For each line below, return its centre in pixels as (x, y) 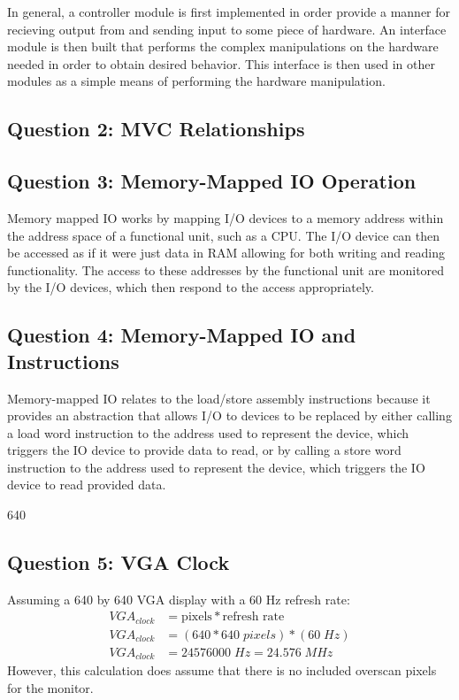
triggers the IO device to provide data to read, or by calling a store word (204, 450)
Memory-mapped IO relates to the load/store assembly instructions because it (219, 398)
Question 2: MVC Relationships (156, 129)
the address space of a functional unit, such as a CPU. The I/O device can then (224, 235)
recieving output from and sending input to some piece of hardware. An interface (227, 29)
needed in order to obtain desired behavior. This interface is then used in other (221, 63)
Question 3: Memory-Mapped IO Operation (212, 181)
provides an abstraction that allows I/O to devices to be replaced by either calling (229, 415)
